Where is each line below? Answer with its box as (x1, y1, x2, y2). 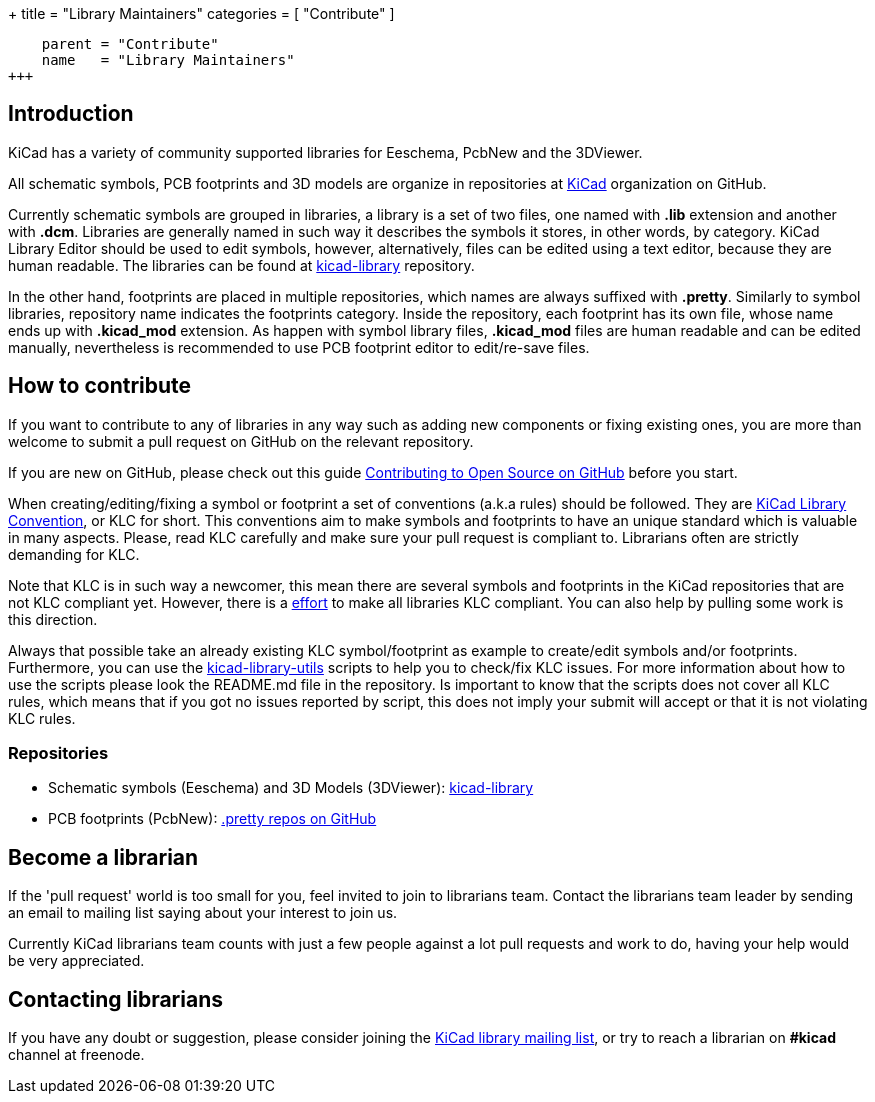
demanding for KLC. (8, 545, 140, 563)
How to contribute (8, 373, 192, 399)
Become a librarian (8, 844, 199, 870)
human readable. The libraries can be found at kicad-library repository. (8, 256, 475, 274)
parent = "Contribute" (41, 36, 219, 52)
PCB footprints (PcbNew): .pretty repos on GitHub (48, 810, 377, 828)
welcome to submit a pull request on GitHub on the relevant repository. (8, 432, 474, 450)
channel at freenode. (8, 1046, 145, 1064)
